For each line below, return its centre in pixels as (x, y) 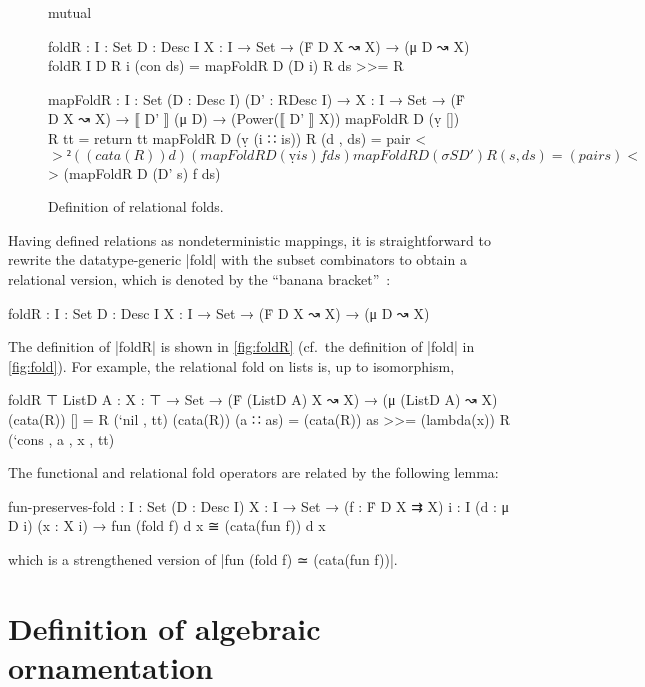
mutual (70, 12)
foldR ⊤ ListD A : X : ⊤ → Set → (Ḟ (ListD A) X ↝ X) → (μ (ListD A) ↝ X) (253, 399)
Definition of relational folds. (136, 206)
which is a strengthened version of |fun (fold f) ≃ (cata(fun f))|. (203, 558)
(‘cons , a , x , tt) (61, 438)
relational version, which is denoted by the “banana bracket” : (199, 278)
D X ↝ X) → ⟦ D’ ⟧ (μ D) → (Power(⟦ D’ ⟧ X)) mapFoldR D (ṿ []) (254, 118)
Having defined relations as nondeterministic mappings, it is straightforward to (249, 239)
